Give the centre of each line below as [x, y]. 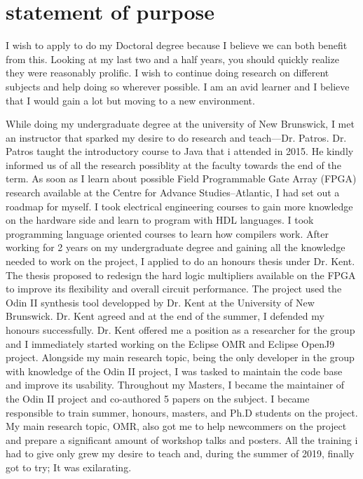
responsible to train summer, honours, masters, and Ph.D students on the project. [182, 412]
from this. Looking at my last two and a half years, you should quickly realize [172, 59]
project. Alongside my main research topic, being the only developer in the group [180, 357]
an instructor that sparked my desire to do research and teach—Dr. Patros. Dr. [176, 137]
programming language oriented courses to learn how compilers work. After [167, 233]
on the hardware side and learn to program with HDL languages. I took [160, 220]
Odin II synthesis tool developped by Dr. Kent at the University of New [160, 302]
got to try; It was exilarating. [69, 467]
